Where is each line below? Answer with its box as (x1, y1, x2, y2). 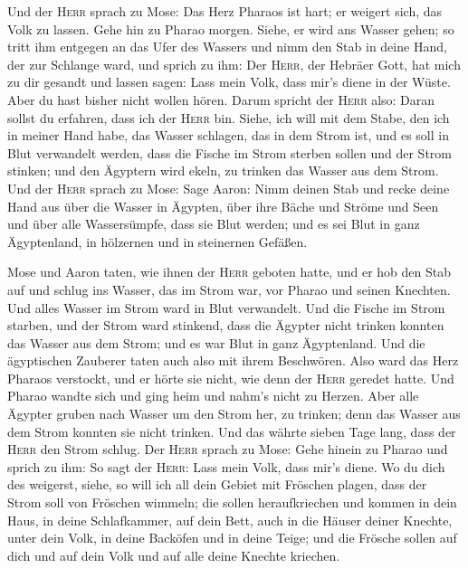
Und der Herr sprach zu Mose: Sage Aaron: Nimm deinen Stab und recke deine (7, 178, 450, 197)
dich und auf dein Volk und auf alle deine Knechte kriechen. (7, 545, 340, 564)
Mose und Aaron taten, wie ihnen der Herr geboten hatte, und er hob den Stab (7, 262, 451, 281)
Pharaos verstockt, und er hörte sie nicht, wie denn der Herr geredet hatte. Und (7, 368, 454, 387)
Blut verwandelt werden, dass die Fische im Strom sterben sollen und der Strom (7, 143, 452, 162)
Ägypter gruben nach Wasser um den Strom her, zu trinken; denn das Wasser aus (7, 404, 461, 423)
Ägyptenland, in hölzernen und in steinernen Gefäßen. (7, 232, 308, 251)
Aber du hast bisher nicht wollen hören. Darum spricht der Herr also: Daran (7, 90, 435, 109)
